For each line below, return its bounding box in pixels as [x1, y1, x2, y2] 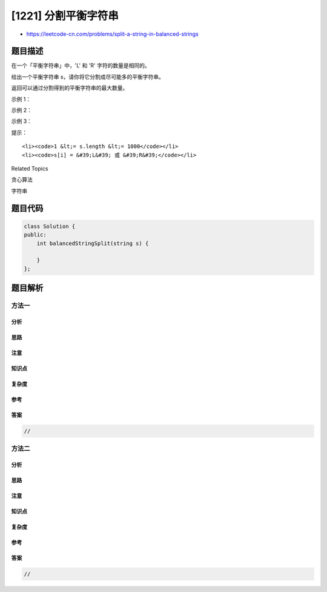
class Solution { [24, 223, 76, 230]
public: [24, 231, 47, 238]
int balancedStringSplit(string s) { [36, 240, 149, 247]
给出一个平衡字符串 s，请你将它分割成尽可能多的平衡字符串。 [11, 73, 165, 80]
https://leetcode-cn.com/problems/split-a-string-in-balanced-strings [26, 30, 199, 38]
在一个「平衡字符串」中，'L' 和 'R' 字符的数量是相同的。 [11, 62, 151, 69]
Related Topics [11, 164, 48, 172]
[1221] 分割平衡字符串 [11, 9, 119, 22]
